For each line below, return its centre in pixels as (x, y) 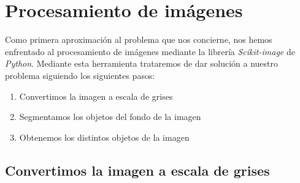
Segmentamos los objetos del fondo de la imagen (110, 117)
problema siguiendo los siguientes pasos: (80, 75)
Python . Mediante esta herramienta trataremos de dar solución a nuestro (141, 63)
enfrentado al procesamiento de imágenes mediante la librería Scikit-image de (150, 51)
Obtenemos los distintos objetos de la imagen (104, 137)
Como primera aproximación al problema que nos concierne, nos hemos (139, 39)
